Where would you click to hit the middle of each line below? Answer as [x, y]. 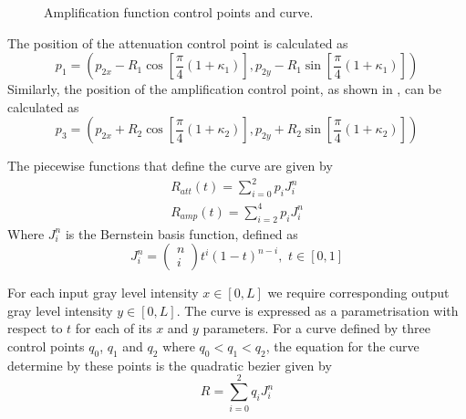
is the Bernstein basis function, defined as [181, 233]
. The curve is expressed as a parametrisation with [317, 310]
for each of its [114, 328]
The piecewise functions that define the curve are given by [170, 166]
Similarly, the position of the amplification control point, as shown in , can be [224, 89]
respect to [35, 328]
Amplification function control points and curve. [179, 12]
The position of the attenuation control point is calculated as [178, 42]
